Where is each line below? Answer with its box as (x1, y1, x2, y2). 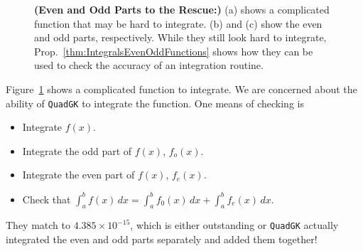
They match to (6, 218, 70, 233)
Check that (22, 191, 71, 206)
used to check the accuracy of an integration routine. (34, 58, 264, 73)
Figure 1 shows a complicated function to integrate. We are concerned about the (6, 81, 357, 96)
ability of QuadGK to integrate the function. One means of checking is (6, 95, 304, 110)
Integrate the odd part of (22, 143, 132, 158)
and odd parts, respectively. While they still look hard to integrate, (34, 30, 327, 45)
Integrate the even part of (22, 167, 135, 182)
